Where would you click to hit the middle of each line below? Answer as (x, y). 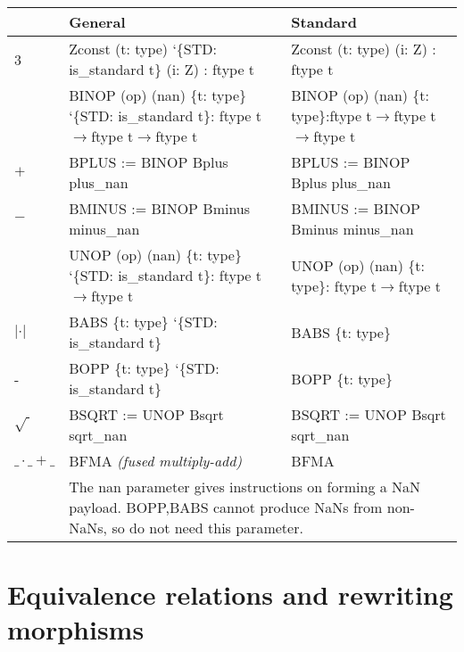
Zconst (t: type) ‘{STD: (143, 49)
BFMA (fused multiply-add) (155, 461)
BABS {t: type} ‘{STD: (143, 322)
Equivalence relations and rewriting (230, 594)
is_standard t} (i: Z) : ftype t (162, 69)
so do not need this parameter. (207, 528)
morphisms (76, 629)
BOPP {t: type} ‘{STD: (144, 368)
